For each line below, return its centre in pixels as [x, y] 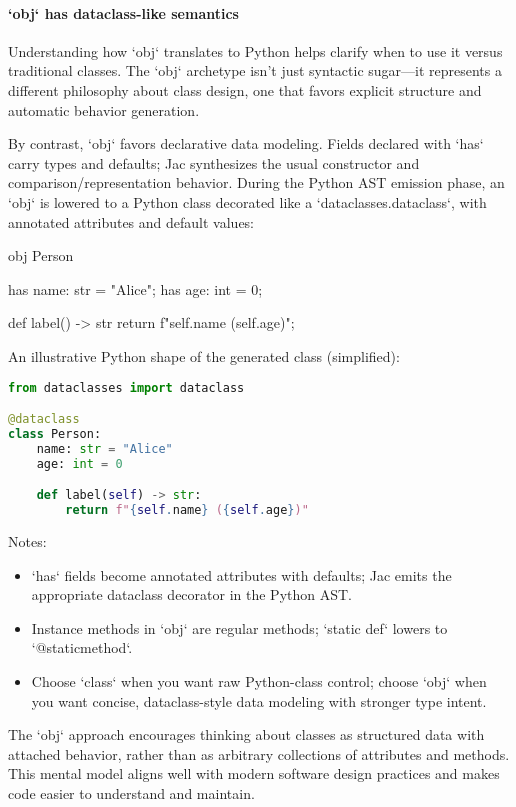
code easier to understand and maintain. [131, 792]
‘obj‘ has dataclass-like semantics [123, 12]
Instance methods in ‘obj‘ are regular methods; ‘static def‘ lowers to [239, 627]
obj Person [41, 255]
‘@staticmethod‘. [82, 647]
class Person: [55, 433]
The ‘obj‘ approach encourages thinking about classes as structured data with [246, 734]
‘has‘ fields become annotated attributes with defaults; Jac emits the [241, 574]
